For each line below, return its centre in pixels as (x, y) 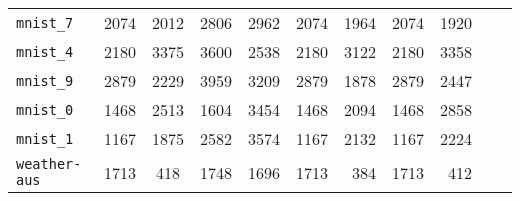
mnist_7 (45, 22)
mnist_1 (45, 138)
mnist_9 (45, 80)
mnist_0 (45, 109)
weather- (49, 164)
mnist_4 (45, 51)
